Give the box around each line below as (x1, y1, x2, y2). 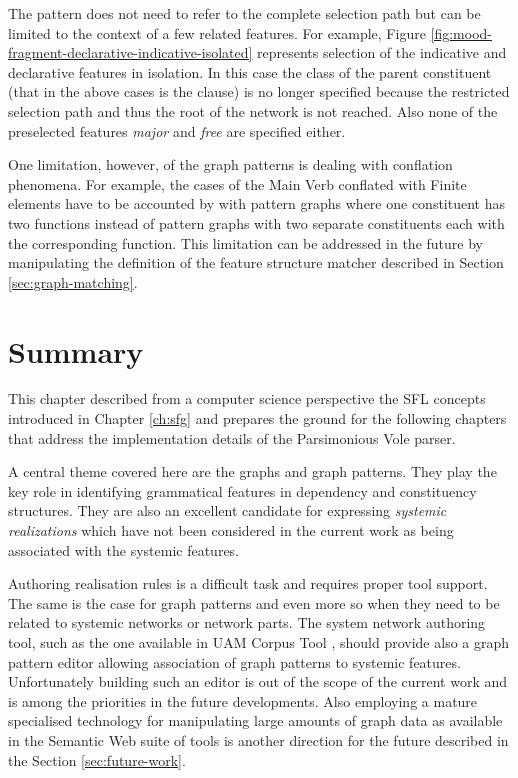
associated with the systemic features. (8, 539, 239, 560)
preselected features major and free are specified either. (8, 120, 346, 141)
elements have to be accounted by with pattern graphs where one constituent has (8, 193, 505, 214)
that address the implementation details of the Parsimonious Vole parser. (8, 427, 456, 448)
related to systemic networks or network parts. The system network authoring (8, 612, 486, 633)
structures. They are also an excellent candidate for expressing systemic (8, 500, 447, 521)
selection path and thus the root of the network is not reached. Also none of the (8, 100, 498, 121)
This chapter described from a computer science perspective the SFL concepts (8, 388, 486, 409)
